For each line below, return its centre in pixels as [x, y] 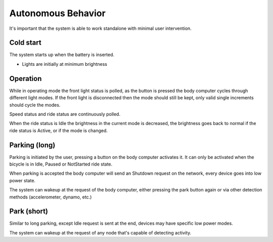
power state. [22, 180]
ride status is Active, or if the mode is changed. [59, 130]
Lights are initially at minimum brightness [64, 64]
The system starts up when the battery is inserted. [62, 55]
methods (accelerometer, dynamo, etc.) [51, 197]
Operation [26, 78]
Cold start [25, 43]
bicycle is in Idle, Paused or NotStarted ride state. [61, 164]
